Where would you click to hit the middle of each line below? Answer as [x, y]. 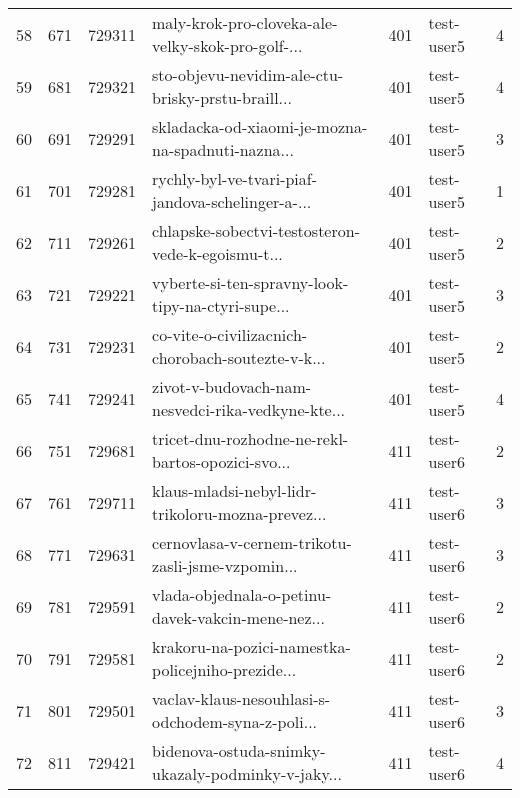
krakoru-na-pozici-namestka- [251, 646]
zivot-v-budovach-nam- [232, 386]
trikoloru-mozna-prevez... [239, 513]
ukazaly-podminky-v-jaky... [247, 773]
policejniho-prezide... [224, 669]
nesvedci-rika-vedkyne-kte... [249, 409]
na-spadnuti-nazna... [223, 149]
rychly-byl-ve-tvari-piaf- [235, 178]
